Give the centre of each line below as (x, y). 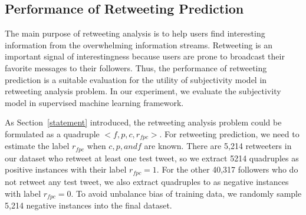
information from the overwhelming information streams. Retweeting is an (139, 44)
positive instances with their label (66, 169)
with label (23, 193)
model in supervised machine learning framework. (94, 102)
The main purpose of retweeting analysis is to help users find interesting (135, 33)
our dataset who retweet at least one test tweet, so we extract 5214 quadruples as (152, 158)
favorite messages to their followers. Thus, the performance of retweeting (136, 67)
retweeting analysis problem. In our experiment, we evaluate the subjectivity (143, 91)
